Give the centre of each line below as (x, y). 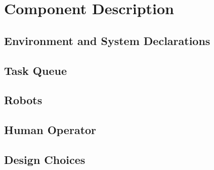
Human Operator (50, 130)
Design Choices (45, 159)
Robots (23, 100)
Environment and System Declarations (107, 40)
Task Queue (35, 70)
